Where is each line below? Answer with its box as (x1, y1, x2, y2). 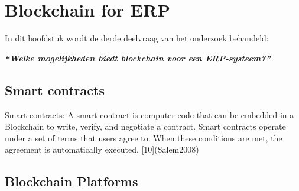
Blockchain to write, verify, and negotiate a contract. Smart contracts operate (5, 120, 286, 132)
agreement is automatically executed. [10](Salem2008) (5, 143, 199, 156)
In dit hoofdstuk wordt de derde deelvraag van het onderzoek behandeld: (5, 32, 269, 44)
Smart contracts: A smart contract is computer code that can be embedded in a (5, 108, 294, 121)
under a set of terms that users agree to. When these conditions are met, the (5, 131, 282, 144)
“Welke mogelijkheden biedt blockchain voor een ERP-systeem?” (5, 51, 271, 64)
